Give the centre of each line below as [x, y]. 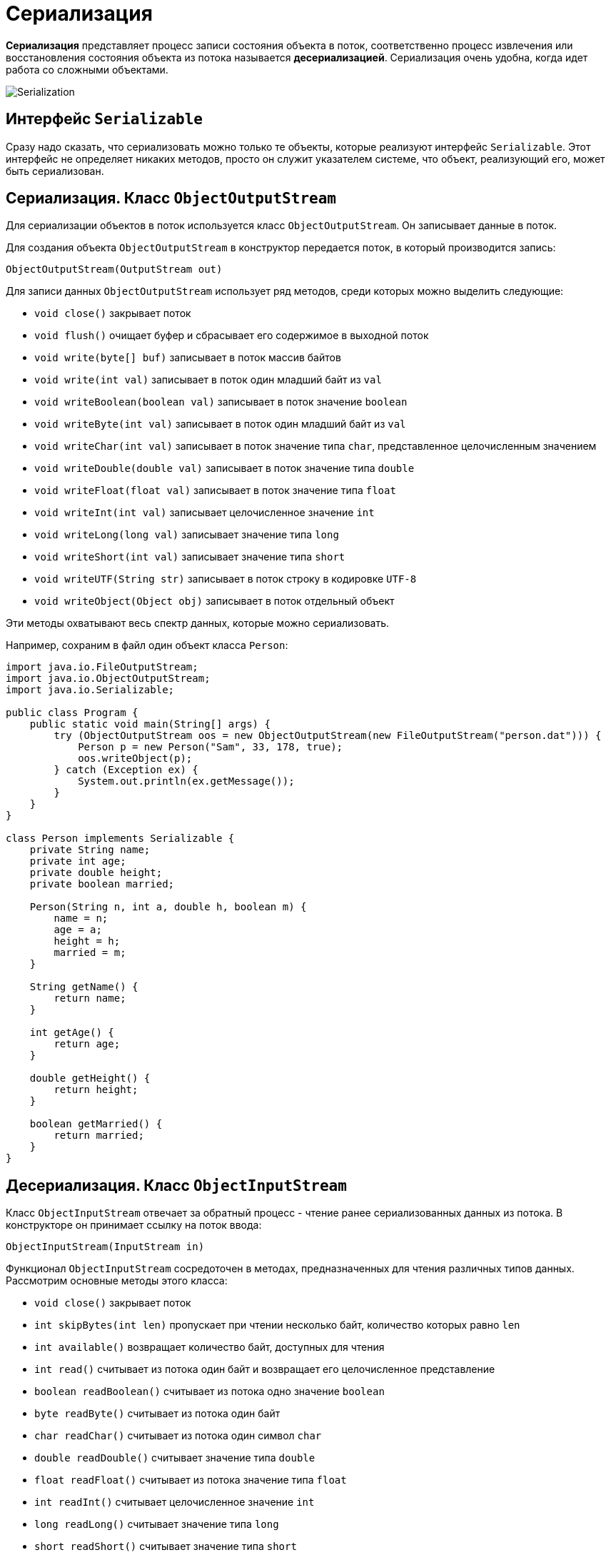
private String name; [90, 850]
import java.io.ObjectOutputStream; [108, 679]
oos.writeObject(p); [135, 759]
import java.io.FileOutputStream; [102, 667]
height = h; [87, 941]
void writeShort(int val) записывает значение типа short [190, 557]
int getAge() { [72, 1033]
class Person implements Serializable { [120, 839]
